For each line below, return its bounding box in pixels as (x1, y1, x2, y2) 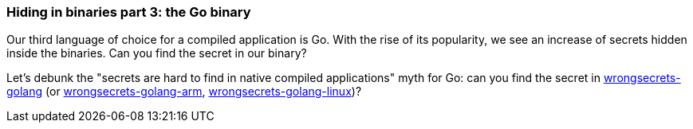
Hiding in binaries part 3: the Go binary (6, 4, 251, 20)
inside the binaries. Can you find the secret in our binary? (6, 46, 307, 61)
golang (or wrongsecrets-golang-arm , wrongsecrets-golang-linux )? (6, 84, 362, 99)
